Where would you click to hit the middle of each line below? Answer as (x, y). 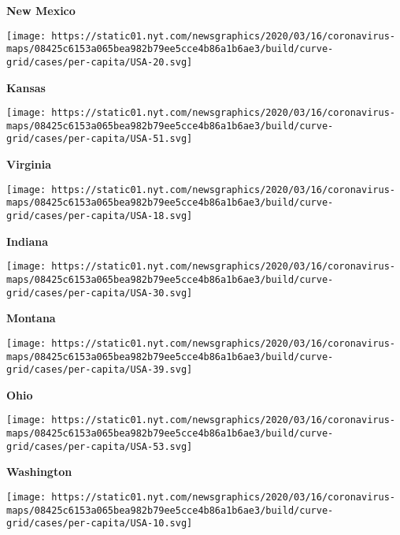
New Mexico (41, 10)
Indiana (28, 241)
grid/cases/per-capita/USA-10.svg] (100, 524)
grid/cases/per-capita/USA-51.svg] (100, 139)
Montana (31, 318)
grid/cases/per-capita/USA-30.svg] (100, 293)
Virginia (29, 164)
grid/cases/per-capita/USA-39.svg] (100, 370)
